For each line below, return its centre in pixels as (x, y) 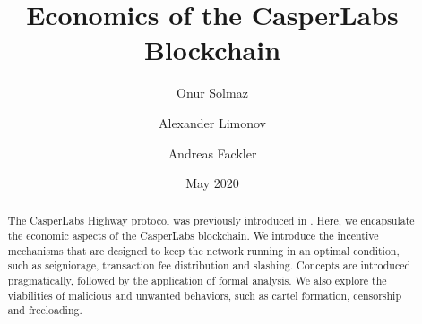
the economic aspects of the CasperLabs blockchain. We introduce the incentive (193, 236)
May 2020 (212, 183)
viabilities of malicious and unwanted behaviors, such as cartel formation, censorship (205, 295)
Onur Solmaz (212, 93)
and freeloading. (45, 310)
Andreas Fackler (212, 153)
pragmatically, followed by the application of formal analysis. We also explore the (197, 281)
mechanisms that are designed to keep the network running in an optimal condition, (203, 250)
